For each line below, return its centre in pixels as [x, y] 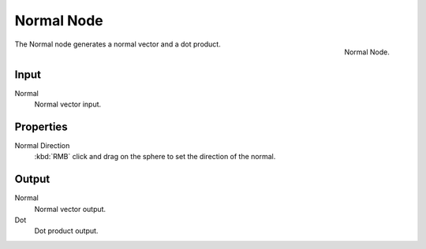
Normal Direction [42, 145]
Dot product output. [66, 231]
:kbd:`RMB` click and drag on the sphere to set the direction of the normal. [155, 157]
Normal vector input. [68, 104]
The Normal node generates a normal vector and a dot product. [118, 44]
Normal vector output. [70, 209]
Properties [41, 126]
